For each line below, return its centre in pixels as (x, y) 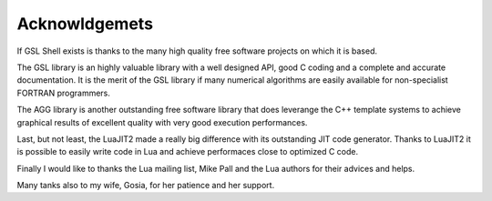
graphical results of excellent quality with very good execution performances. (162, 122)
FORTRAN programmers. (64, 93)
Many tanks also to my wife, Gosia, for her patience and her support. (146, 186)
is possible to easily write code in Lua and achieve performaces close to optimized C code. (188, 152)
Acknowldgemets (85, 24)
